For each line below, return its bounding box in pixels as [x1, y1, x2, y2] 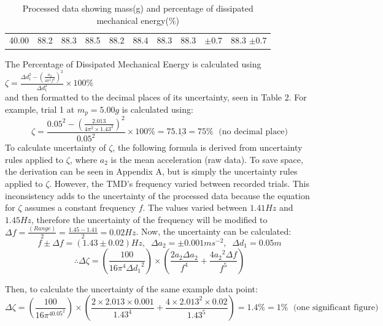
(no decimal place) [219, 127, 288, 137]
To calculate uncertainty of [5, 141, 106, 154]
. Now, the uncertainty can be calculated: [136, 225, 292, 238]
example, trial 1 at [5, 102, 75, 115]
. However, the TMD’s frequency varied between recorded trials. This [49, 176, 310, 189]
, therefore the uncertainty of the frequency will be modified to [31, 213, 268, 226]
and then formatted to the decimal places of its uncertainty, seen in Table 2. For [5, 91, 307, 104]
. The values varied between [142, 201, 247, 214]
